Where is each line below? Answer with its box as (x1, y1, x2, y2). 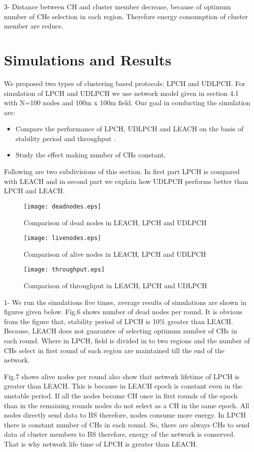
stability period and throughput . (15, 133, 116, 143)
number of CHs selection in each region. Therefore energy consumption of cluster (4, 11, 248, 21)
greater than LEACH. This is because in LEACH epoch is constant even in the (4, 381, 242, 391)
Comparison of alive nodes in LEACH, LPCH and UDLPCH (24, 248, 206, 259)
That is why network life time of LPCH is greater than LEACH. (4, 438, 198, 449)
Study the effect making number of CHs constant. (15, 150, 166, 160)
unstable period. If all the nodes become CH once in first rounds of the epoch (4, 390, 238, 400)
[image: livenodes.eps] (24, 235, 101, 242)
